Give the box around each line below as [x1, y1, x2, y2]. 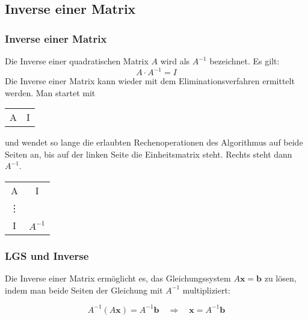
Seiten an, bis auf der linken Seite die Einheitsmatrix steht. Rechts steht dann [5, 147, 292, 160]
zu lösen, [264, 272, 297, 285]
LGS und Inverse [5, 248, 89, 263]
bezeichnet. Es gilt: [209, 55, 280, 67]
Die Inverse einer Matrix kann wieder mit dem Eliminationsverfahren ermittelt [5, 75, 295, 87]
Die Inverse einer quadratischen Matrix [5, 55, 149, 67]
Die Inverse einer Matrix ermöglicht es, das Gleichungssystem [5, 272, 231, 285]
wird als [160, 55, 190, 67]
